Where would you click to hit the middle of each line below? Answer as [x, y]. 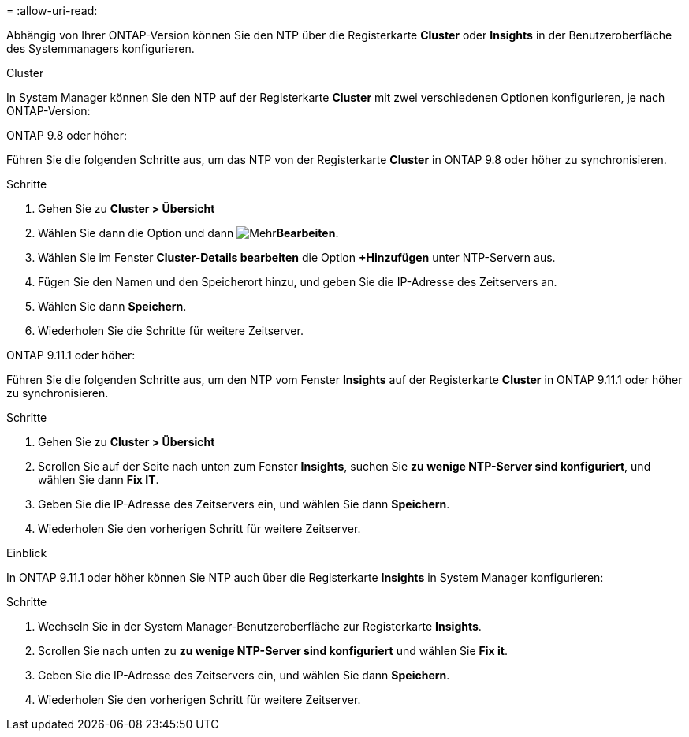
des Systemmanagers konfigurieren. [101, 48]
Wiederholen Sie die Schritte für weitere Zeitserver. [171, 331]
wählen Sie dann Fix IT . [99, 480]
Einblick [27, 553]
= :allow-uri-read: [52, 11]
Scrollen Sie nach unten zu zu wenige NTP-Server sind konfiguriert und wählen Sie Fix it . [273, 651]
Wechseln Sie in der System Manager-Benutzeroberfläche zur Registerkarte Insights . [260, 626]
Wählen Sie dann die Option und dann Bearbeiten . [188, 233]
